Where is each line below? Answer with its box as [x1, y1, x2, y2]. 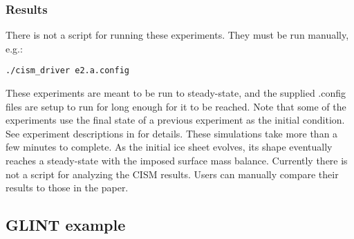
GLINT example [6, 214, 126, 236]
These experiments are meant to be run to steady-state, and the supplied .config [6, 86, 346, 100]
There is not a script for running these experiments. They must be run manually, [6, 28, 349, 42]
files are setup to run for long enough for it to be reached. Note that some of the [6, 99, 346, 113]
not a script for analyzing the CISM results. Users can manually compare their [6, 166, 339, 181]
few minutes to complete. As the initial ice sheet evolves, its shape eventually [6, 140, 333, 154]
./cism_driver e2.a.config [6, 66, 129, 76]
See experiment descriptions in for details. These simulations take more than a [6, 126, 338, 140]
